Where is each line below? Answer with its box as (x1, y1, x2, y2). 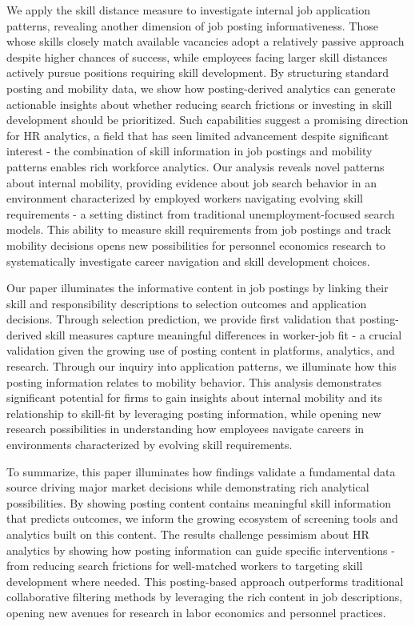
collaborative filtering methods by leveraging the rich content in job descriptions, (6, 588, 403, 605)
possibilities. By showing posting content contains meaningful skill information (6, 494, 392, 511)
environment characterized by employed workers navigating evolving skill (6, 190, 364, 207)
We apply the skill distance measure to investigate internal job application (6, 2, 371, 18)
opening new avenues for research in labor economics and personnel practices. (6, 604, 386, 620)
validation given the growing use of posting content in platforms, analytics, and (6, 342, 395, 359)
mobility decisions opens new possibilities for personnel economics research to (6, 236, 386, 253)
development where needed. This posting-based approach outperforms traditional (6, 572, 404, 589)
